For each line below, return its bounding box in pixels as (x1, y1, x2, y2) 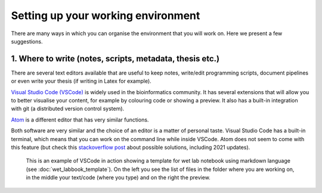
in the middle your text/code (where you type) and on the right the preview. (26, 174, 211, 181)
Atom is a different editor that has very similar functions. (11, 116, 149, 123)
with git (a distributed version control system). (11, 105, 125, 113)
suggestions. (11, 38, 43, 45)
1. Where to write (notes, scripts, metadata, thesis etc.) (11, 54, 220, 64)
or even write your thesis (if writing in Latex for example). (11, 77, 151, 85)
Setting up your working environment (11, 9, 200, 22)
